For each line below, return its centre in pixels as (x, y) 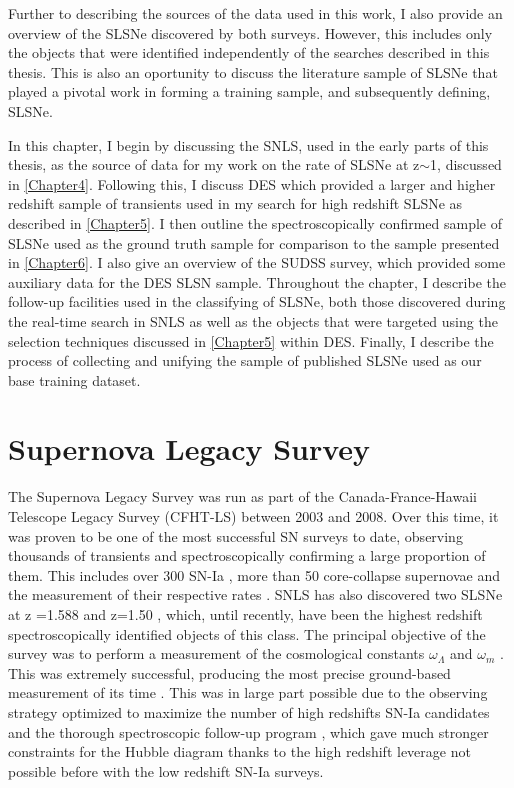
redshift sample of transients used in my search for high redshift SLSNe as (235, 203)
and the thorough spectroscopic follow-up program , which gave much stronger (248, 731)
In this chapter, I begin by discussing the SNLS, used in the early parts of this (248, 144)
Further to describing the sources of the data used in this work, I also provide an (255, 13)
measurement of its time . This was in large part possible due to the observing (248, 692)
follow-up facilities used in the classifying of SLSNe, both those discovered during (257, 301)
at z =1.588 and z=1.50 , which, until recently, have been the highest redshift (245, 613)
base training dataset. (74, 379)
